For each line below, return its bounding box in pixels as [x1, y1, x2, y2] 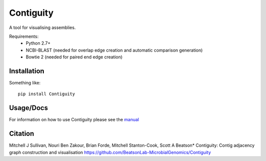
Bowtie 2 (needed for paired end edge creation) [26, 54, 123, 60]
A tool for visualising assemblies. [9, 25, 76, 30]
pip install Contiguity [18, 91, 75, 97]
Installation [9, 67, 44, 75]
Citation [9, 130, 34, 138]
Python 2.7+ [26, 40, 51, 46]
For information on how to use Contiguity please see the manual [9, 117, 139, 123]
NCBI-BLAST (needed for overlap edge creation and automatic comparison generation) [26, 47, 203, 53]
